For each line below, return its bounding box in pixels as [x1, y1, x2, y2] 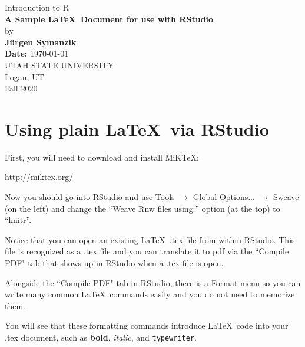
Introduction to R [5, 1, 69, 13]
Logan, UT [5, 70, 44, 83]
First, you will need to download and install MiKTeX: [5, 150, 199, 163]
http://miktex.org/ [5, 171, 74, 183]
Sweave [273, 191, 299, 203]
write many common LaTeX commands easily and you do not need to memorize [5, 288, 295, 300]
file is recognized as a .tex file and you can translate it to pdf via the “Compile [5, 245, 289, 257]
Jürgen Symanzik [5, 35, 77, 48]
